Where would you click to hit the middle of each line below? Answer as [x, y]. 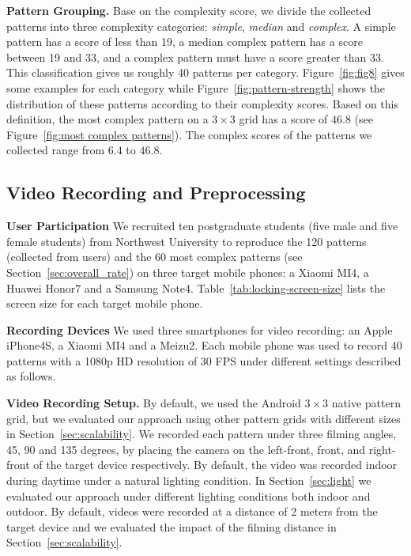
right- [382, 449]
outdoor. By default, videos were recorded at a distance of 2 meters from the [192, 511]
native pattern [366, 403]
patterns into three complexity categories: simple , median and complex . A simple [201, 26]
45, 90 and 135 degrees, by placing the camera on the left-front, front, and [186, 449]
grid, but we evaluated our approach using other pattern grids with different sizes [204, 418]
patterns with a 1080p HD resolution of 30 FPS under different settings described [204, 360]
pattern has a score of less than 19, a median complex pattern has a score [185, 42]
